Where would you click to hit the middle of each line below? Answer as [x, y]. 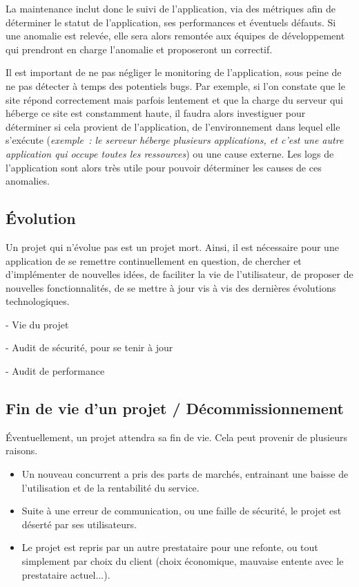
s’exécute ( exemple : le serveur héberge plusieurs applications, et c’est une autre [175, 140]
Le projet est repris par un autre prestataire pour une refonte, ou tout [170, 547]
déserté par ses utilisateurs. [79, 524]
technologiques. [38, 301]
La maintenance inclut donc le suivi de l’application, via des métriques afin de [171, 8]
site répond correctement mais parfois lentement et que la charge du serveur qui [174, 99]
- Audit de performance [55, 371]
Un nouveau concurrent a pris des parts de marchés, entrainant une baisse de [185, 474]
